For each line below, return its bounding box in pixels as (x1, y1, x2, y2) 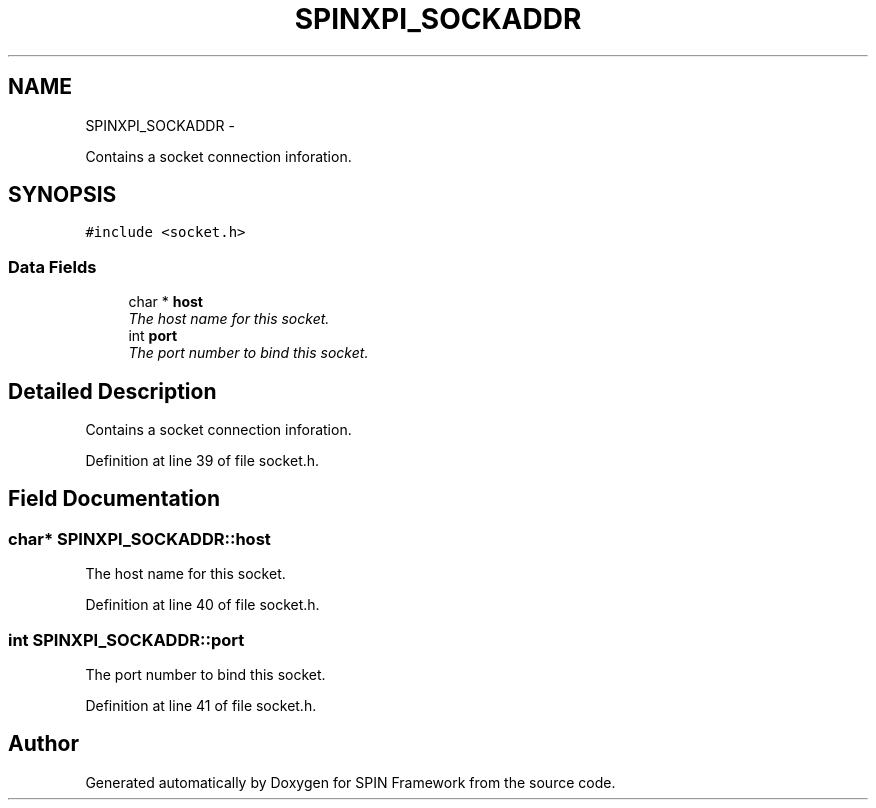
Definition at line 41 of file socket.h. (85, 697, 317, 714)
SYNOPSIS (8, 182, 117, 208)
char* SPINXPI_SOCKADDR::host (8, 528, 271, 549)
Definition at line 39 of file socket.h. (85, 452, 320, 470)
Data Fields (8, 256, 97, 277)
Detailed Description (8, 378, 217, 404)
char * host (128, 293, 203, 311)
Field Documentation (8, 486, 220, 512)
